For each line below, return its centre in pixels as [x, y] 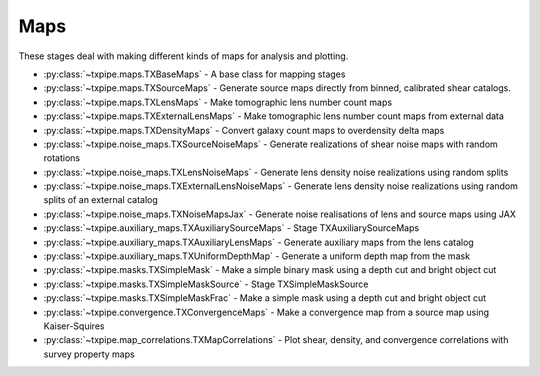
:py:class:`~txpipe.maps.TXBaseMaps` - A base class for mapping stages [194, 74]
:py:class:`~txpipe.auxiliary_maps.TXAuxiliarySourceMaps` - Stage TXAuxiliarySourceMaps [231, 228]
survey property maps [89, 354]
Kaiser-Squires [74, 326]
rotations [61, 158]
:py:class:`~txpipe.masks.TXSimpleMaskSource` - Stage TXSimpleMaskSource [206, 284]
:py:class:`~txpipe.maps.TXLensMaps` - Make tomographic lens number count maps [218, 102]
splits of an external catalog [101, 200]
